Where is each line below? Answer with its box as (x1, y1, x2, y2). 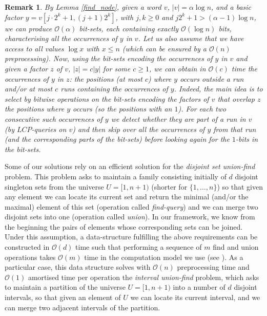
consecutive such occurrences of (5, 113, 102, 124)
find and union (213, 241, 259, 252)
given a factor (5, 63, 48, 73)
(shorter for (151, 181, 188, 192)
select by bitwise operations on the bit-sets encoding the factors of (5, 93, 209, 104)
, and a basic (211, 2, 252, 12)
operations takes (5, 251, 56, 262)
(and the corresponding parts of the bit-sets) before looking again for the (5, 134, 230, 144)
